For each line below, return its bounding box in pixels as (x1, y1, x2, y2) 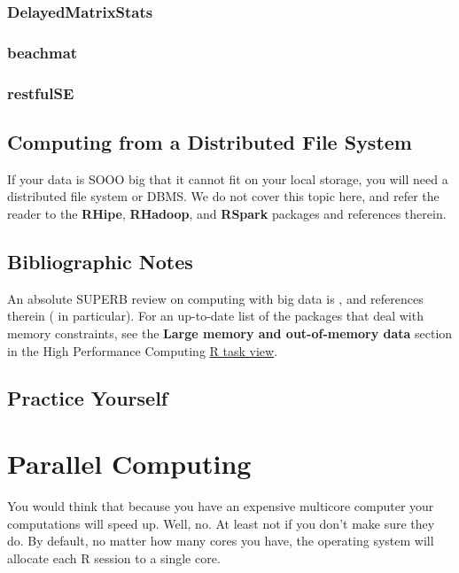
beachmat (7, 41, 78, 63)
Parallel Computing (7, 445, 252, 482)
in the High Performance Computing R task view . (7, 341, 278, 360)
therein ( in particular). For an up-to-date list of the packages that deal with (7, 306, 424, 325)
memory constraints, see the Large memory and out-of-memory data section (7, 323, 453, 342)
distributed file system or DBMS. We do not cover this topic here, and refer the (7, 187, 440, 205)
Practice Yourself (7, 384, 168, 412)
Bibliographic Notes (7, 247, 193, 275)
